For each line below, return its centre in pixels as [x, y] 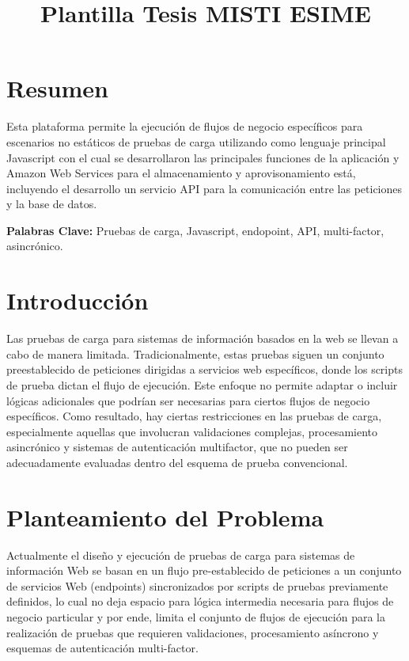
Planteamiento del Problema [165, 517]
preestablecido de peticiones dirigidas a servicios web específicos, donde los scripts [204, 369]
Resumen [57, 88]
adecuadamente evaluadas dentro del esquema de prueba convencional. [177, 462]
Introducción [78, 300]
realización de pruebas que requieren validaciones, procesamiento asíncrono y [193, 632]
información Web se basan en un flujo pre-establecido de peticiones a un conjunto [204, 570]
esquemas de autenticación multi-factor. [102, 648]
